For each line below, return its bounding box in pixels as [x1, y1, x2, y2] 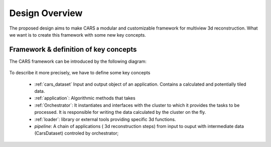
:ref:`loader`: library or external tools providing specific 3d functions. [34, 116, 176, 122]
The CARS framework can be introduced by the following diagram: [9, 58, 147, 64]
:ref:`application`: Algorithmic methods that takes [34, 95, 135, 101]
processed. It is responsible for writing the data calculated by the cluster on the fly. [34, 109, 206, 115]
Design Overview [9, 8, 83, 19]
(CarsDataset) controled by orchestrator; [34, 130, 119, 136]
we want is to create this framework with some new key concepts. [9, 32, 147, 38]
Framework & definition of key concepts [9, 45, 137, 54]
